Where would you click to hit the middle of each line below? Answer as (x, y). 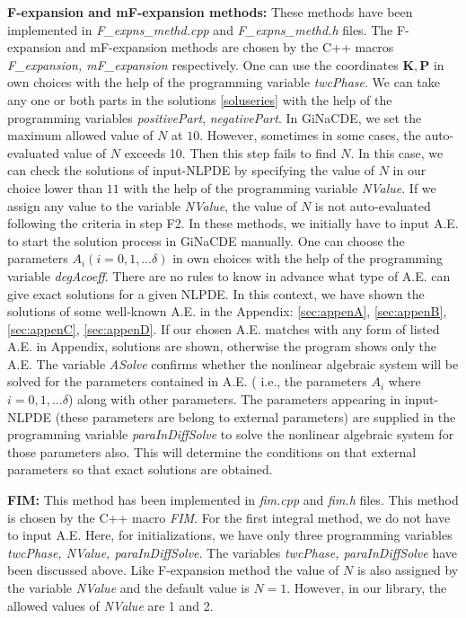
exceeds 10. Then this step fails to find (230, 152)
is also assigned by (408, 570)
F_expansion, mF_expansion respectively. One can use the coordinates (203, 64)
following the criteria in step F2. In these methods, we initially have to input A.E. (233, 223)
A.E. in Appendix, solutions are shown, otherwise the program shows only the (222, 346)
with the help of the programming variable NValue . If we (280, 187)
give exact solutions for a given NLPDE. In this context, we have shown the (216, 293)
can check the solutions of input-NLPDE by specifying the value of (191, 170)
